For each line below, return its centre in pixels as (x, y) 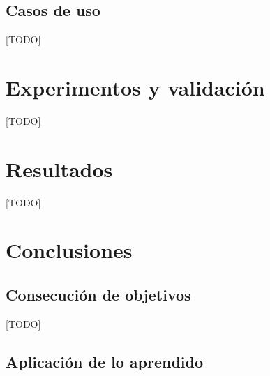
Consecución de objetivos (98, 294)
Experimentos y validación (135, 87)
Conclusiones (69, 250)
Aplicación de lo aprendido (105, 361)
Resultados (59, 168)
